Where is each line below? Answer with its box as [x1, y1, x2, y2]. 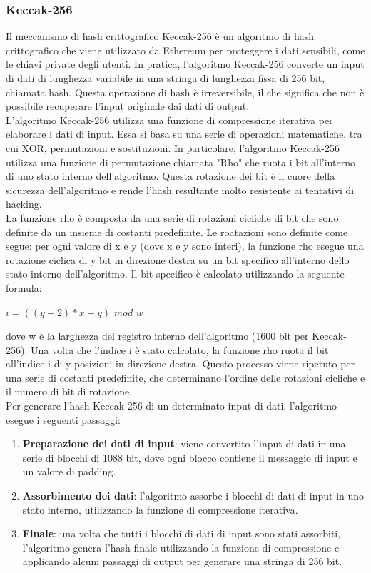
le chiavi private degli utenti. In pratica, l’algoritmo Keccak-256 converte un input [6, 56, 365, 71]
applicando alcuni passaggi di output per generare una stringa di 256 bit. [22, 554, 342, 569]
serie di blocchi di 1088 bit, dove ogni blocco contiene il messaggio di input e [22, 450, 357, 465]
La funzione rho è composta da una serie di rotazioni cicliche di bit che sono [6, 210, 339, 225]
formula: [6, 280, 42, 295]
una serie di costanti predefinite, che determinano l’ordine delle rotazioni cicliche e [6, 370, 365, 385]
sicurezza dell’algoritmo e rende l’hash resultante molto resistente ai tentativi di [6, 182, 355, 197]
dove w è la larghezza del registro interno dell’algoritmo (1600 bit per [6, 328, 309, 343]
